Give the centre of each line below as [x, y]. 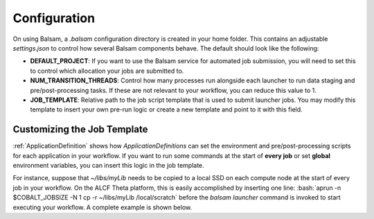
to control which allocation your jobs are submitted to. [107, 71]
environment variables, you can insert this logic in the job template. [108, 165]
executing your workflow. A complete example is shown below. [103, 207]
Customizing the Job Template [80, 129]
